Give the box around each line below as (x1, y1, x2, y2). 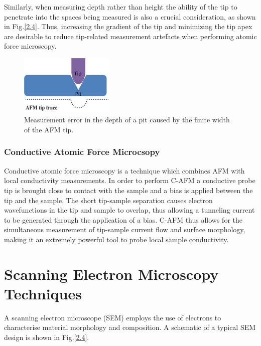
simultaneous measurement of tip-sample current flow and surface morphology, (4, 224, 245, 235)
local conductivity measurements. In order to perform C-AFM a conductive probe (4, 175, 255, 186)
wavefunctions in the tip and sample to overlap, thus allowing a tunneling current (4, 205, 255, 215)
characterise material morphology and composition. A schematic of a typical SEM (4, 322, 256, 332)
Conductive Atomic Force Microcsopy (4, 145, 160, 158)
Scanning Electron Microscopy (4, 263, 219, 284)
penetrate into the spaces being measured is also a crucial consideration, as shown (4, 11, 256, 22)
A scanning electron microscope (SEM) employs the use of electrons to (4, 312, 221, 322)
